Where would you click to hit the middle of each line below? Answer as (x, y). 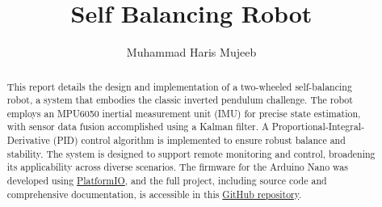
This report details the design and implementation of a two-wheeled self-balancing (179, 86)
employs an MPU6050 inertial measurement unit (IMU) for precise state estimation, (184, 113)
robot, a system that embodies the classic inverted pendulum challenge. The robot (180, 100)
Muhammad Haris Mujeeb (191, 52)
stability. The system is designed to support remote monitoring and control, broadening (191, 153)
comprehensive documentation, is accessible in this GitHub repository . (154, 194)
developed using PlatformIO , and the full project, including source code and (167, 181)
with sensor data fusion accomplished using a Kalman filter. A (138, 127)
